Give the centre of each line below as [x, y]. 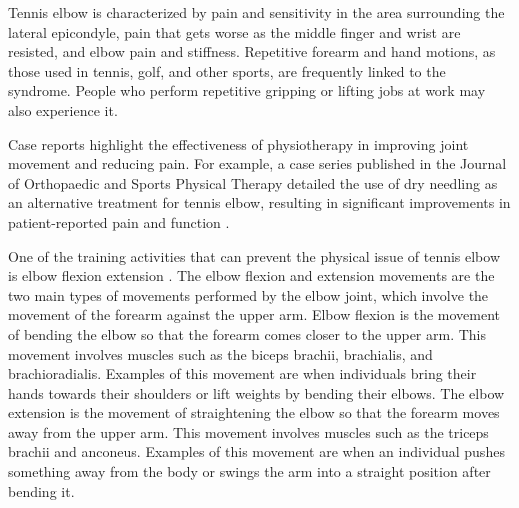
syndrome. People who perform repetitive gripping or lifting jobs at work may [247, 90]
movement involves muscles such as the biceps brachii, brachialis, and [220, 353]
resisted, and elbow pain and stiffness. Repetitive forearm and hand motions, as [252, 51]
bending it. [41, 490]
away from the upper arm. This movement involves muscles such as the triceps [248, 431]
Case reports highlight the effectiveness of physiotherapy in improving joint [238, 143]
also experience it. [63, 109]
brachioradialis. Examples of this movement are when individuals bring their [242, 373]
